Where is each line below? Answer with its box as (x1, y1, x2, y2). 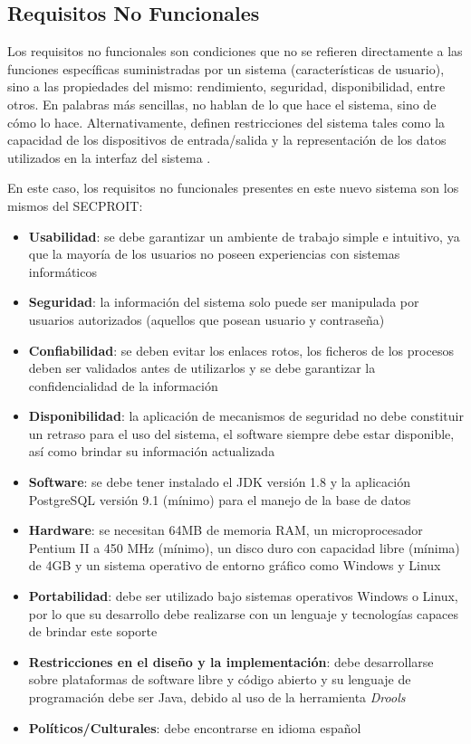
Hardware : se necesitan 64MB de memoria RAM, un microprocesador (28, 520, 423, 539)
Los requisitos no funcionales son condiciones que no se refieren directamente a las (7, 42, 463, 61)
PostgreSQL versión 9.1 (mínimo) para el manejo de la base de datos (28, 490, 411, 509)
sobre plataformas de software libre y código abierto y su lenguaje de (28, 670, 411, 689)
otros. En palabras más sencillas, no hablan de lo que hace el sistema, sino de (7, 94, 437, 113)
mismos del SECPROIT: (7, 196, 143, 215)
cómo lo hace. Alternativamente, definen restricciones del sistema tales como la (7, 112, 446, 131)
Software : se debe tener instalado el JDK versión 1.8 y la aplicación (28, 472, 410, 491)
